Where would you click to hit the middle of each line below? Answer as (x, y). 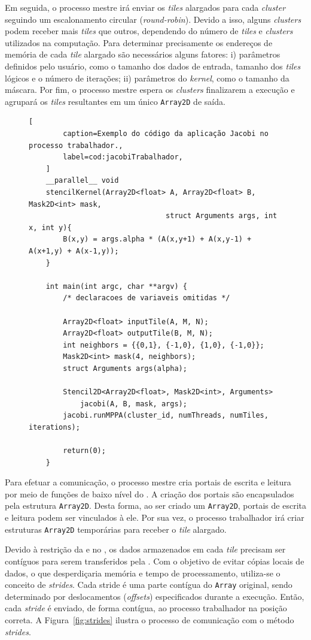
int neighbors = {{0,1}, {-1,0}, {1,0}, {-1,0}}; (164, 345)
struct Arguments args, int (222, 216)
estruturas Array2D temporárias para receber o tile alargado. (116, 529)
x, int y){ (50, 227)
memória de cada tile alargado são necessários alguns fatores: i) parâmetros (143, 54)
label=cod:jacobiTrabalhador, (123, 157)
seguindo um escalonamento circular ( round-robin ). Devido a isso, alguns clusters (153, 19)
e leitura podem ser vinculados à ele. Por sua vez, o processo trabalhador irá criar (155, 517)
